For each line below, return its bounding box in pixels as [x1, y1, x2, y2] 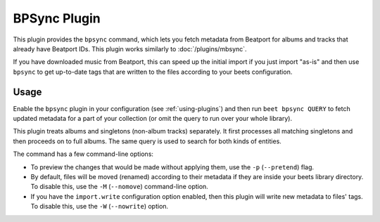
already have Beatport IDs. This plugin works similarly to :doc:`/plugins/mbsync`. [13, 44, 247, 53]
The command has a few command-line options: [13, 150, 154, 158]
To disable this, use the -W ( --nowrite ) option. [30, 202, 169, 211]
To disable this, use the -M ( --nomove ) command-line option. [30, 183, 209, 191]
